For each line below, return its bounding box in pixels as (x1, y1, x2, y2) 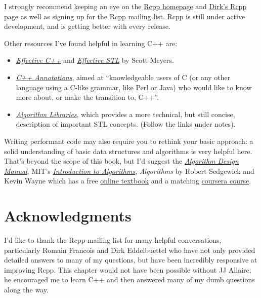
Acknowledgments (4, 205, 132, 226)
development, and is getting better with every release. (4, 21, 170, 31)
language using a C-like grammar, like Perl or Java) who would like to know (16, 82, 252, 92)
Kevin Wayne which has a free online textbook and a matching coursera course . (4, 175, 251, 186)
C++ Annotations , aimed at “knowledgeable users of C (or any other (16, 71, 231, 82)
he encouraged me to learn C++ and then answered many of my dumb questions (4, 274, 255, 285)
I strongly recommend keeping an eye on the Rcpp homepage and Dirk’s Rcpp (4, 1, 247, 11)
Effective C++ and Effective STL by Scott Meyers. (16, 55, 174, 65)
